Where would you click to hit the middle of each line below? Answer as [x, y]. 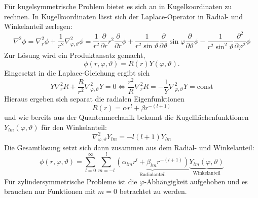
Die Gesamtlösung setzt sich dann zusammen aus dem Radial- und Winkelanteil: [129, 147]
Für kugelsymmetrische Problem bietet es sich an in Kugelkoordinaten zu [118, 6]
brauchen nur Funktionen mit [50, 191]
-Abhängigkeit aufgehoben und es [196, 181]
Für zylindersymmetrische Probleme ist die [71, 181]
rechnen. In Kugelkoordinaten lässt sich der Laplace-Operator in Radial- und [124, 16]
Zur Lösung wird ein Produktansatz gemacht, [75, 55]
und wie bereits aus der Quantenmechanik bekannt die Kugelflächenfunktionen [126, 117]
